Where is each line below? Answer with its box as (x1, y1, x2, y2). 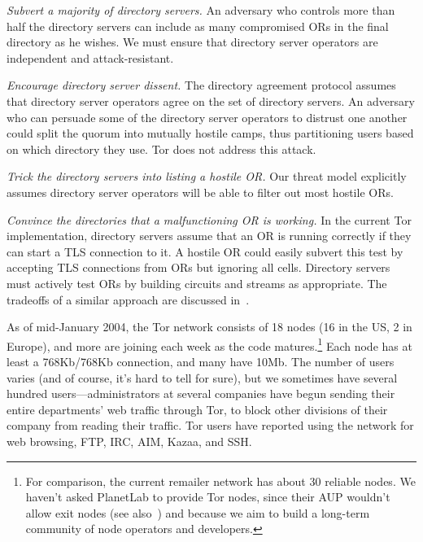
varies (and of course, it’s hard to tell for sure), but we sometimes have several (7, 369, 398, 386)
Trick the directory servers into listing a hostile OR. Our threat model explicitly (7, 168, 407, 185)
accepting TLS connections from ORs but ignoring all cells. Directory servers (7, 259, 390, 276)
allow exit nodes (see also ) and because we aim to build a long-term (25, 504, 370, 521)
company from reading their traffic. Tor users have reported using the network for (7, 417, 414, 434)
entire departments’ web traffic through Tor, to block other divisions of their (7, 400, 388, 417)
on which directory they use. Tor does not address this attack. (7, 140, 316, 157)
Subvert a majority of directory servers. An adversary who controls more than (7, 2, 395, 18)
